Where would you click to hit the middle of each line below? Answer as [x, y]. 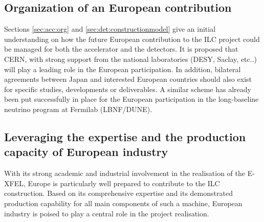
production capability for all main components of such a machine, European [123, 203]
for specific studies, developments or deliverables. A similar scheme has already [128, 89]
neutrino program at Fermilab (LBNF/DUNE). [78, 109]
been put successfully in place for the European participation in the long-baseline [131, 99]
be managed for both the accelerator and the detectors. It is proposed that [121, 49]
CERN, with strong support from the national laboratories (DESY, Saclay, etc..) [130, 59]
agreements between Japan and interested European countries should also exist [128, 79]
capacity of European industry [86, 152]
